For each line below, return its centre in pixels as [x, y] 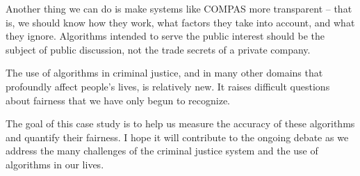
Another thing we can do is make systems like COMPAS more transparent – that [179, 8]
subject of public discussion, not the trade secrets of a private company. [158, 49]
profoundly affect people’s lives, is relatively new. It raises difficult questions [168, 86]
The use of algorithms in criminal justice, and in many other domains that [164, 73]
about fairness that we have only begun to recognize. [118, 100]
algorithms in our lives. [55, 164]
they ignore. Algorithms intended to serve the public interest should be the [165, 36]
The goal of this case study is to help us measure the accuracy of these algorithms [180, 123]
